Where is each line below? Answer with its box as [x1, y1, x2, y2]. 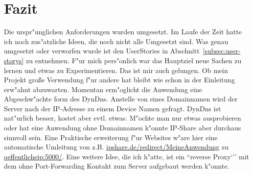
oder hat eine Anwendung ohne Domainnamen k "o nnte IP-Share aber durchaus [4, 123, 241, 133]
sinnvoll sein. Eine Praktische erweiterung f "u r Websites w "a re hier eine [4, 132, 218, 142]
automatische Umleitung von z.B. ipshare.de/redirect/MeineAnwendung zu [4, 142, 229, 152]
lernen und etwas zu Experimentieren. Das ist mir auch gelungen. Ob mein [4, 65, 228, 75]
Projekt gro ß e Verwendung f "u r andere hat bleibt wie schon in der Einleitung [4, 75, 235, 85]
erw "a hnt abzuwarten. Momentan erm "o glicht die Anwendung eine [4, 84, 202, 94]
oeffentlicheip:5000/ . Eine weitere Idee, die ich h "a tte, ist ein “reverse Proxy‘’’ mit [4, 151, 249, 161]
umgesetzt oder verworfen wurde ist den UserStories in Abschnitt [4, 46, 200, 56]
